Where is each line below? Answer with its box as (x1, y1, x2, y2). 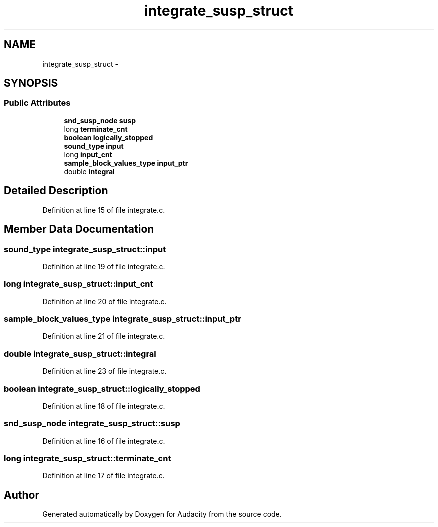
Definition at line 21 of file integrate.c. (42, 332, 165, 341)
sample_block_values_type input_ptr (64, 158, 188, 167)
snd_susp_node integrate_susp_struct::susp (4, 418, 180, 429)
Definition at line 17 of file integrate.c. (42, 471, 165, 480)
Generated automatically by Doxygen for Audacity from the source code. (42, 510, 282, 519)
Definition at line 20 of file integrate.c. (42, 297, 167, 306)
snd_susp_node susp (64, 116, 136, 125)
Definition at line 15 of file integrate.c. (42, 205, 165, 214)
